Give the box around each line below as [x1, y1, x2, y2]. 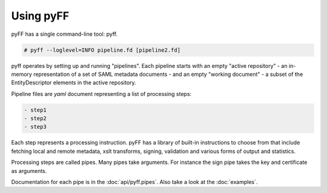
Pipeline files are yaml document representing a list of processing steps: [11, 90, 192, 97]
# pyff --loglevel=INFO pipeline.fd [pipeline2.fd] [24, 46, 181, 53]
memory [11, 70, 33, 78]
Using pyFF [11, 9, 70, 22]
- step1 [24, 106, 47, 113]
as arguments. [11, 167, 47, 174]
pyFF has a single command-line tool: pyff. [11, 30, 118, 38]
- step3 [24, 123, 47, 130]
